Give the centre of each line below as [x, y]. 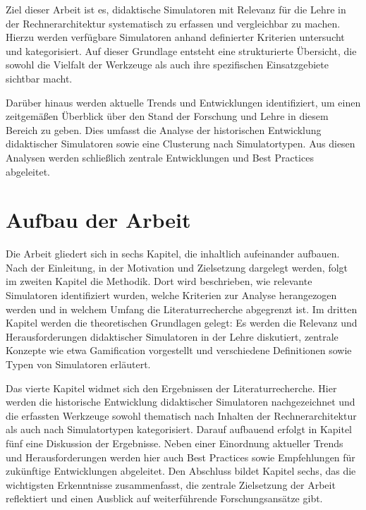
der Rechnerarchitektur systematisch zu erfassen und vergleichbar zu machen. [173, 23]
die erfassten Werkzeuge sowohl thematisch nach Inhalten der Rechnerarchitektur [181, 415]
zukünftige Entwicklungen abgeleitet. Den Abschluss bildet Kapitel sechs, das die [181, 471]
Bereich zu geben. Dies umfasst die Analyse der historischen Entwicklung [164, 129]
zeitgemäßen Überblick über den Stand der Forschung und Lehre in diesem [167, 116]
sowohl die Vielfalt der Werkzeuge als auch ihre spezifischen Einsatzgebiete [167, 65]
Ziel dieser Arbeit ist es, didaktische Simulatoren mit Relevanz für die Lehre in [176, 9]
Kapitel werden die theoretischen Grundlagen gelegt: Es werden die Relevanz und [182, 323]
